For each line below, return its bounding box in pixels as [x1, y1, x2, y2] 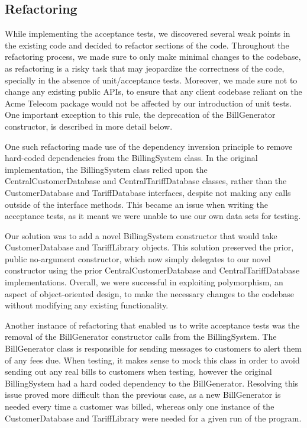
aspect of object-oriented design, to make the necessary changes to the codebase [5, 287, 294, 300]
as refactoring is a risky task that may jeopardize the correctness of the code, [5, 62, 285, 74]
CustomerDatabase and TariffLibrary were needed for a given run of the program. [5, 411, 302, 424]
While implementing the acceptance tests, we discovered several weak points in [5, 27, 290, 40]
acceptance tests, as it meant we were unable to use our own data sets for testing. [5, 210, 301, 222]
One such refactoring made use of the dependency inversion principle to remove [5, 140, 293, 152]
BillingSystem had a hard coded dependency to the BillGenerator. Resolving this [5, 376, 299, 389]
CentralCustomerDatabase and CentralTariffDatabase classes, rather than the [5, 175, 287, 187]
